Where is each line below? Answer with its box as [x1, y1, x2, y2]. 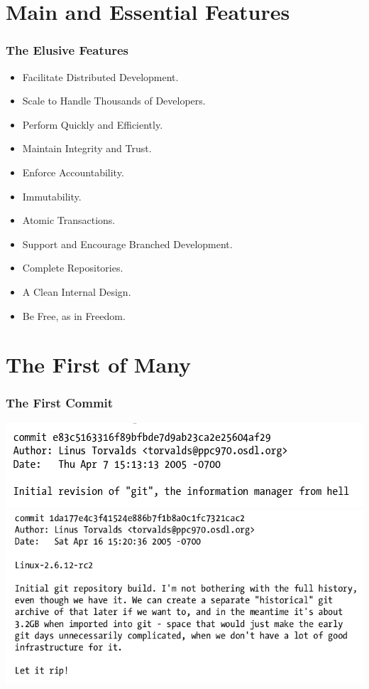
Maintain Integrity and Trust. [22, 141, 152, 156]
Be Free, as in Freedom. [22, 308, 126, 323]
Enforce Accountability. [22, 164, 124, 179]
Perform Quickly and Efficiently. [22, 117, 163, 132]
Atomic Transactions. [22, 213, 116, 228]
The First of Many [6, 350, 192, 379]
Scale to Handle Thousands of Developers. [22, 93, 206, 108]
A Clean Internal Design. [22, 284, 131, 299]
